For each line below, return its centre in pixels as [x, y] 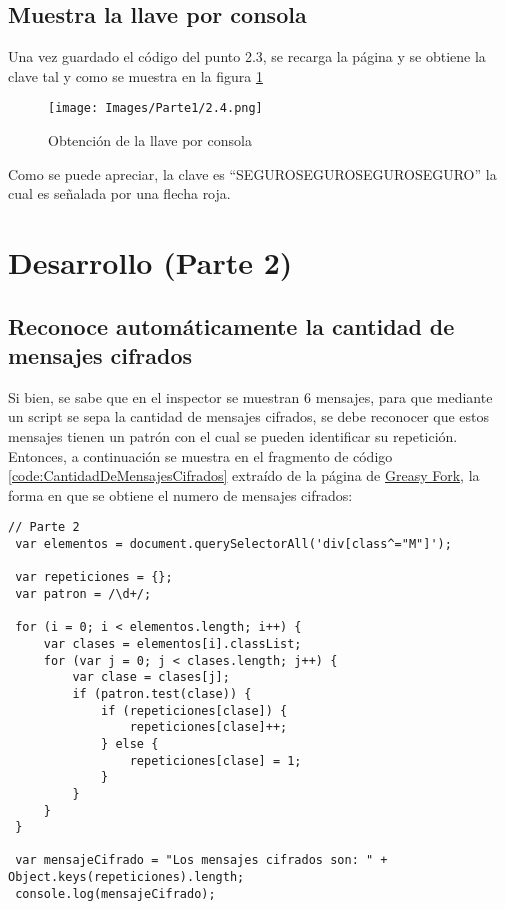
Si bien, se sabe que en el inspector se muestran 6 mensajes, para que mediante [250, 396]
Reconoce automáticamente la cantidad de [231, 325]
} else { [130, 743]
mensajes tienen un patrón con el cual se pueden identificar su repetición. [233, 435]
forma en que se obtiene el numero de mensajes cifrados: [180, 494]
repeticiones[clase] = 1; [215, 760]
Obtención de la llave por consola [150, 140]
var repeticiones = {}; [94, 577]
